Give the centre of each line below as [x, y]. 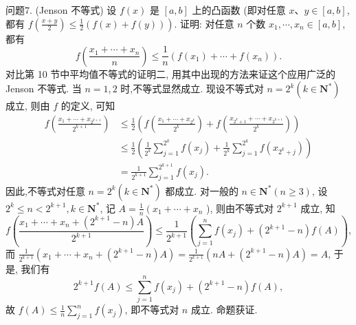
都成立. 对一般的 [202, 190]
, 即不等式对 [152, 310]
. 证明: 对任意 [204, 23]
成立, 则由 [28, 106]
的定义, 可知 [88, 106]
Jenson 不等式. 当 [44, 88]
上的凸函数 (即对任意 [239, 10]
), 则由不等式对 [240, 208]
